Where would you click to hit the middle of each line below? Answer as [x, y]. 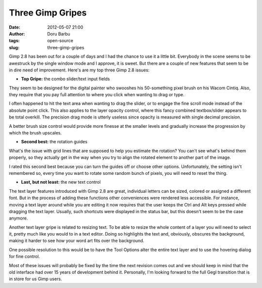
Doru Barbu [59, 34]
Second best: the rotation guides [54, 142]
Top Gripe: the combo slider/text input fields [65, 79]
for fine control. [25, 256]
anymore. [18, 218]
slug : [14, 47]
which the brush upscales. [35, 133]
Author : [17, 34]
